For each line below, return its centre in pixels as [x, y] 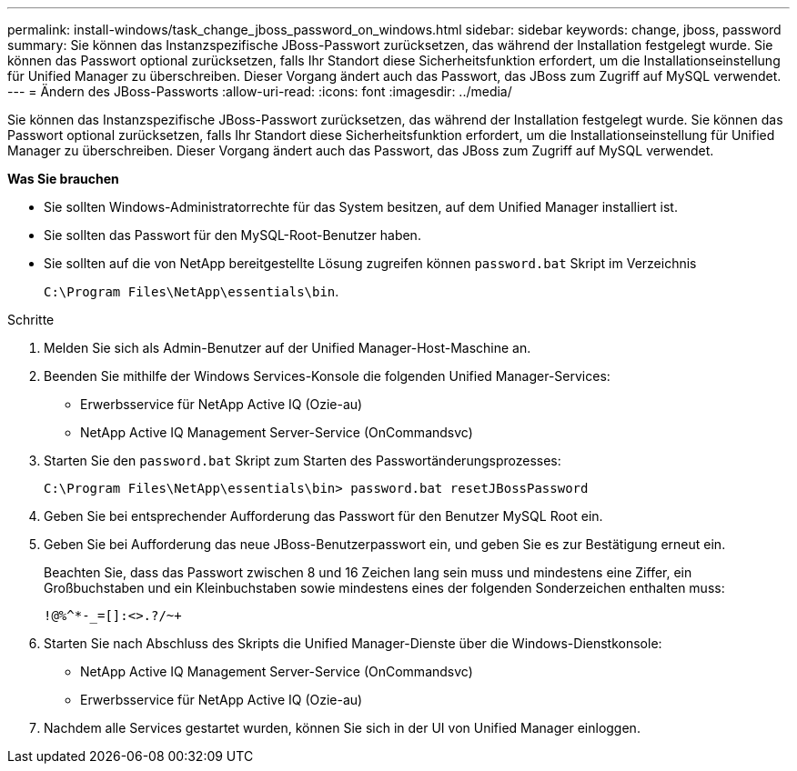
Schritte [31, 320]
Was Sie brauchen [63, 179]
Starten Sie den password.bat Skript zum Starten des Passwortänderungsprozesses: [303, 461]
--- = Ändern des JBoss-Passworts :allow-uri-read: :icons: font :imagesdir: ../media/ [260, 91]
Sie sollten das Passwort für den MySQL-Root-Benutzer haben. [232, 235]
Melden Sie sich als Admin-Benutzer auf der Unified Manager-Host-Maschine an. [288, 348]
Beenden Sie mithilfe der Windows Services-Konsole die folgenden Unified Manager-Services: [327, 376]
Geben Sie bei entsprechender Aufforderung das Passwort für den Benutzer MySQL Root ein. [323, 516]
